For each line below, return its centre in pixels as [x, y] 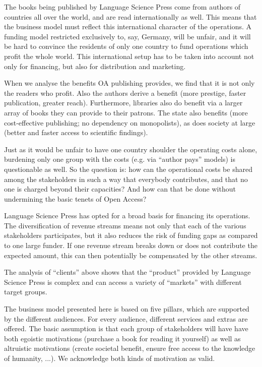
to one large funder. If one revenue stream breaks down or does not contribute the [131, 245]
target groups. [26, 292]
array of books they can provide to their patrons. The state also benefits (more [126, 112]
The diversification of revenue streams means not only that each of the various [125, 225]
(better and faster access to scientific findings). [76, 132]
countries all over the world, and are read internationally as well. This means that [130, 16]
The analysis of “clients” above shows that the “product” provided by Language [127, 272]
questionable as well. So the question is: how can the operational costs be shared [128, 169]
